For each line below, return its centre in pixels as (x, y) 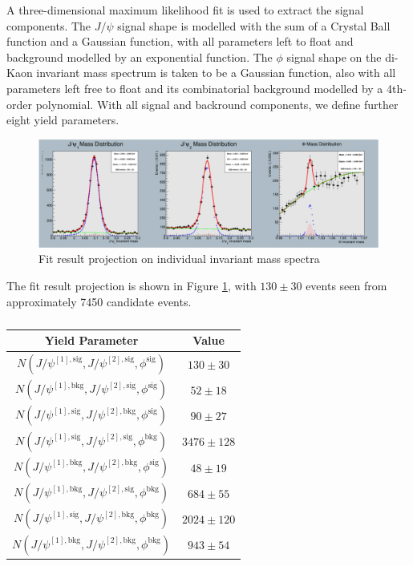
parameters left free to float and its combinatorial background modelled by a (195, 88)
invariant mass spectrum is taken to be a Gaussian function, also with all (216, 73)
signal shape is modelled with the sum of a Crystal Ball (254, 25)
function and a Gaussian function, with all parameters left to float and (180, 41)
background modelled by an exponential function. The (140, 57)
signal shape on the (334, 57)
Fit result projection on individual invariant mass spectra (179, 259)
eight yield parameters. (63, 120)
